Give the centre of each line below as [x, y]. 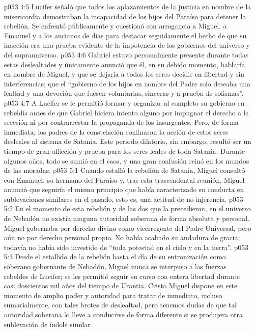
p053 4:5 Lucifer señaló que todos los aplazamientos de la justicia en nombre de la [127, 6]
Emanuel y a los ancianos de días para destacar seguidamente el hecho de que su [125, 35]
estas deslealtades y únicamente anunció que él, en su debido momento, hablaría [125, 64]
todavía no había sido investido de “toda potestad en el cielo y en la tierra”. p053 [126, 247]
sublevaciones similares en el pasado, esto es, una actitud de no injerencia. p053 [124, 199]
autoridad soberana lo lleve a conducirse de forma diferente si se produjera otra [123, 314]
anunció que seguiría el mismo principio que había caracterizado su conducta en [124, 189]
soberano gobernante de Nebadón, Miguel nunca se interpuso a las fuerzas [115, 266]
